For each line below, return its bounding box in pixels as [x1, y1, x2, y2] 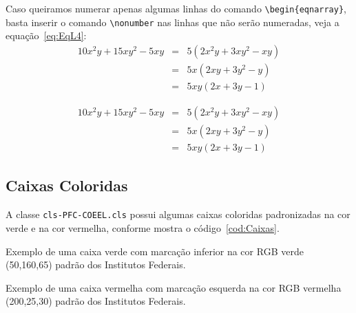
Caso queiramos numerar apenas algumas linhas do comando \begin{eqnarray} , [6, 1, 346, 15]
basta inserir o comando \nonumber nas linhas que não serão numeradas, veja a [6, 14, 339, 29]
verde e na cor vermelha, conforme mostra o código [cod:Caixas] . [6, 220, 280, 235]
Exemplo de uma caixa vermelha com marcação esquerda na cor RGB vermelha [6, 280, 342, 294]
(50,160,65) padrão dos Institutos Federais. [6, 257, 186, 272]
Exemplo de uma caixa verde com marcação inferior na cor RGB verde [6, 244, 304, 258]
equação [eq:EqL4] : [6, 28, 87, 43]
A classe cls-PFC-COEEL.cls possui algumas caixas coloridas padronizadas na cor [6, 207, 350, 222]
